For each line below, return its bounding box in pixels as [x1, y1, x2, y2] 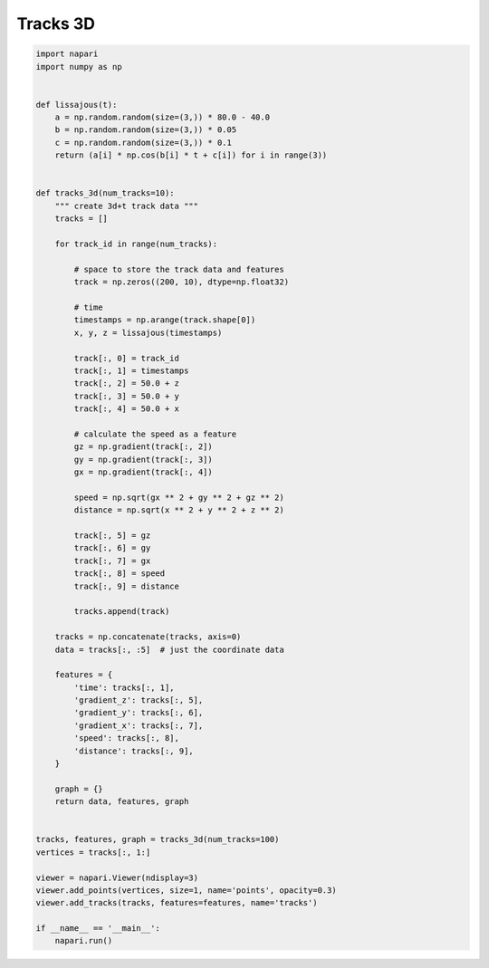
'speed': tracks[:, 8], [73, 733, 180, 743]
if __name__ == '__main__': [35, 924, 160, 934]
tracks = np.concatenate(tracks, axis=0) [54, 632, 242, 642]
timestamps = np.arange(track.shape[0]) [73, 315, 256, 325]
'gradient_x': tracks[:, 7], [73, 720, 204, 731]
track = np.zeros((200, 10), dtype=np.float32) [73, 277, 290, 287]
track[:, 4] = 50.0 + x [73, 404, 180, 414]
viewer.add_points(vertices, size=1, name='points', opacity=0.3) [35, 885, 337, 896]
